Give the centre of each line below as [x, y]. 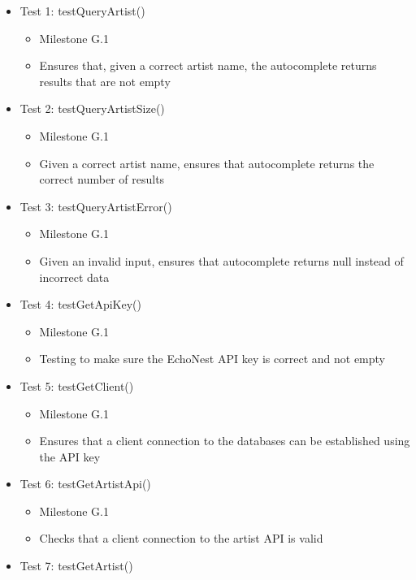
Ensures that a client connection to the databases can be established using [225, 441]
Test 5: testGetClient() [77, 385]
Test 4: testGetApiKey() [80, 304]
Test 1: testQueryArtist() [82, 11]
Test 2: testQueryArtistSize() [92, 108]
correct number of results [102, 179]
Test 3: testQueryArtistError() [96, 206]
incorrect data [74, 277]
